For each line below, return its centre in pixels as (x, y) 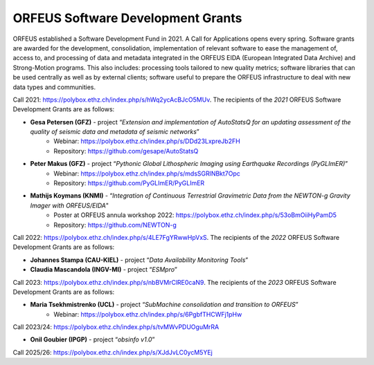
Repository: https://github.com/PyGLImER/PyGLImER (129, 183)
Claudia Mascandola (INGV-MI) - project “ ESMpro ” (104, 270)
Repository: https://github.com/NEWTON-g (115, 225)
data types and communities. (54, 87)
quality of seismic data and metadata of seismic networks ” (115, 132)
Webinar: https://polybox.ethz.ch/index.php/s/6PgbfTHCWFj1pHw (148, 314)
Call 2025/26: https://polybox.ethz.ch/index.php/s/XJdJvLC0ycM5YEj (113, 352)
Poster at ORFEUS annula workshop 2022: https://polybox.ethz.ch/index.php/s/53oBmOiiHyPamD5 (195, 215)
